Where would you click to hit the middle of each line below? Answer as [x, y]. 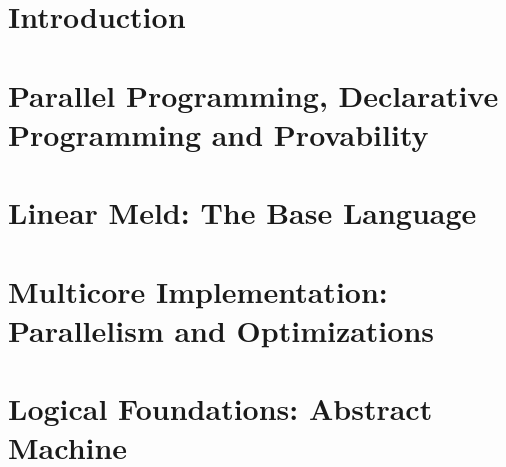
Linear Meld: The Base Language [242, 212]
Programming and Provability [218, 133]
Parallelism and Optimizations [221, 329]
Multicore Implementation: [198, 290]
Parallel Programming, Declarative [253, 94]
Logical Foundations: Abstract [220, 408]
